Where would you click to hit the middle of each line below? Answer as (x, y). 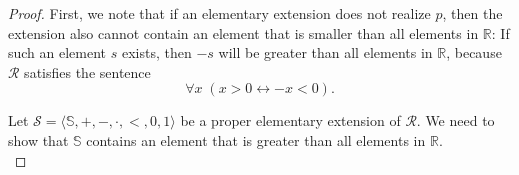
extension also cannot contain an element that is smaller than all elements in (243, 32)
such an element (57, 52)
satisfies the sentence (87, 71)
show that (38, 139)
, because (474, 52)
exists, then (156, 52)
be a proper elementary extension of (290, 120)
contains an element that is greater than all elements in (256, 139)
